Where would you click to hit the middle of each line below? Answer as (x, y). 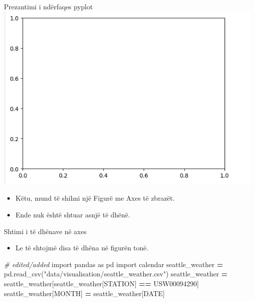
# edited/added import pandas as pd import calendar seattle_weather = (114, 264)
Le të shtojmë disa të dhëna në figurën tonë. (82, 248)
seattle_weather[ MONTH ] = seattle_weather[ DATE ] (84, 293)
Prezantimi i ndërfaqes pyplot (49, 6)
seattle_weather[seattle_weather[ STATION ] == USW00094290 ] (102, 283)
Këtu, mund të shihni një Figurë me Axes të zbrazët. (95, 198)
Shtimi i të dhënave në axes (45, 231)
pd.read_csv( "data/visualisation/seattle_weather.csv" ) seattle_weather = (116, 274)
